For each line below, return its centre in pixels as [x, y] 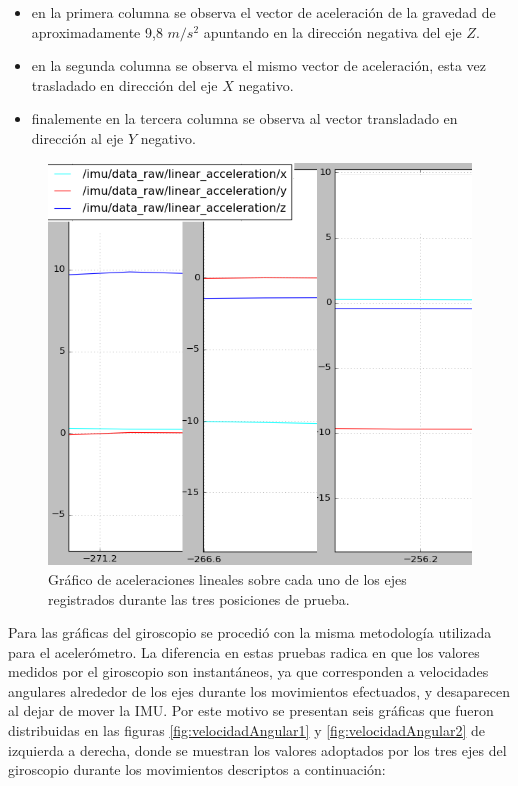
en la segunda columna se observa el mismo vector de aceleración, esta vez [259, 65]
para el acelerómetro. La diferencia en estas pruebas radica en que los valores [244, 651]
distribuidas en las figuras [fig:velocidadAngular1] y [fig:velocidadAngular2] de [246, 730]
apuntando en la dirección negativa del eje [332, 31]
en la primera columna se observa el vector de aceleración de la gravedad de [263, 12]
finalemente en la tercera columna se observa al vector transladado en [244, 118]
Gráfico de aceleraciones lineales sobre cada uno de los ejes [227, 578]
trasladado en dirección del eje [124, 84]
